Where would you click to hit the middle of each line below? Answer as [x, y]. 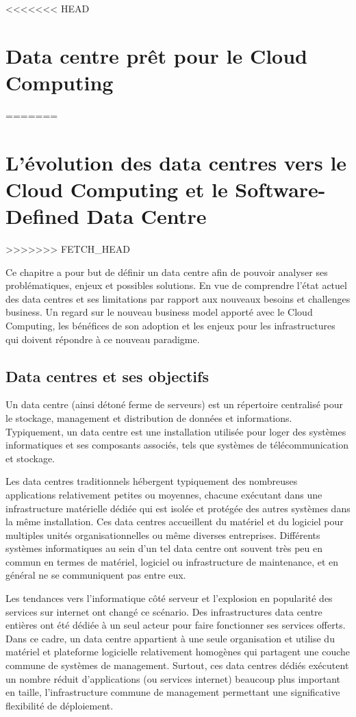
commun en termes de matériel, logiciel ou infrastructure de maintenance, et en [172, 561]
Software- [280, 189]
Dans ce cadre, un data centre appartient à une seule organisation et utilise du [170, 638]
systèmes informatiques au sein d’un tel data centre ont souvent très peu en [164, 548]
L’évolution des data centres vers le [176, 162]
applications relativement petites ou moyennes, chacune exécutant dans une [164, 494]
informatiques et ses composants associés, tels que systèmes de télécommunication [177, 445]
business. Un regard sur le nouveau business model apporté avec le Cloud [159, 312]
